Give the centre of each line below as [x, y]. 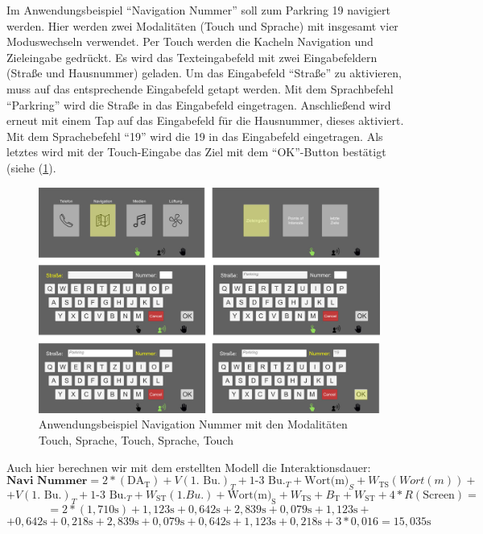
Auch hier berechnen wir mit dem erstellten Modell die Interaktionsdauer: [189, 467]
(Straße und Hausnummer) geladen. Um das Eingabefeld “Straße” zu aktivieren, [204, 73]
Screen [439, 496]
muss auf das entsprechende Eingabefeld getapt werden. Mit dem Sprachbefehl [200, 88]
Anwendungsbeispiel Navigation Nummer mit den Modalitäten [193, 424]
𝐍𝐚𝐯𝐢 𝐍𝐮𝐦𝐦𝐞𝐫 [47, 481]
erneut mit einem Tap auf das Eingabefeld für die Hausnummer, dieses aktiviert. [205, 120]
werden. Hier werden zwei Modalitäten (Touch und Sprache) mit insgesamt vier [202, 25]
